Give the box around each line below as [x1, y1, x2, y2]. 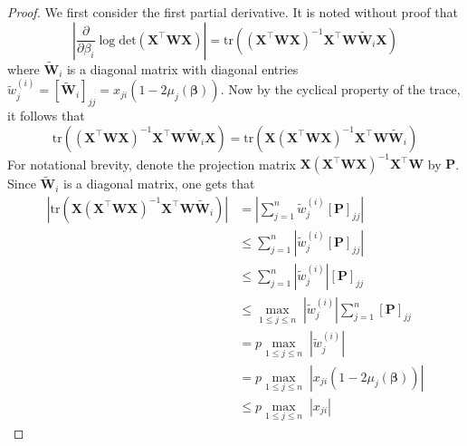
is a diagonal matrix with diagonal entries [66, 59, 299, 78]
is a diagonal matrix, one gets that [63, 174, 255, 193]
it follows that [7, 106, 85, 125]
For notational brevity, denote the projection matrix [7, 154, 296, 173]
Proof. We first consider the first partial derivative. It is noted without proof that [7, 3, 458, 21]
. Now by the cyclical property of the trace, [220, 80, 461, 99]
